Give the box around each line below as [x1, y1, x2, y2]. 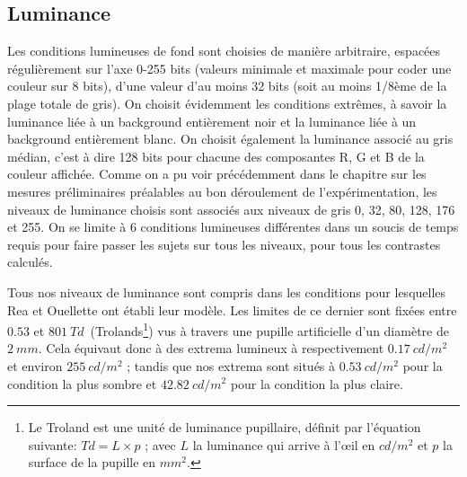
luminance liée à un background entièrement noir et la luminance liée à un [7, 111, 417, 130]
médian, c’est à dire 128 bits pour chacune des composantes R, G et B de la [7, 146, 425, 165]
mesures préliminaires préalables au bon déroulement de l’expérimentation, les [7, 181, 437, 200]
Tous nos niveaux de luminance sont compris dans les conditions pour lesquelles [7, 282, 446, 301]
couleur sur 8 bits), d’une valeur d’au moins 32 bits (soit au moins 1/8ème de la [7, 76, 447, 95]
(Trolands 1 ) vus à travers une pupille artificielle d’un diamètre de [90, 319, 449, 340]
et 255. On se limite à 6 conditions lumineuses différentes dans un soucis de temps [7, 217, 459, 236]
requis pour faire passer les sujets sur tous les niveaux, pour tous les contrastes [7, 234, 441, 253]
